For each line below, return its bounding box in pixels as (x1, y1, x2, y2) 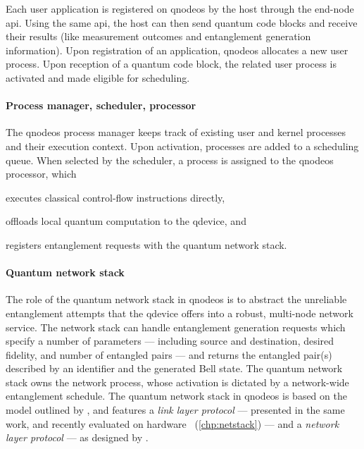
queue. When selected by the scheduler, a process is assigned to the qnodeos (6, 152, 334, 167)
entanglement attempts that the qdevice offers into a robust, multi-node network (6, 305, 353, 320)
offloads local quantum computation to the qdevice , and (6, 214, 246, 228)
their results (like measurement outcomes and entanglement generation (6, 29, 311, 44)
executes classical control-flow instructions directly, (6, 190, 225, 204)
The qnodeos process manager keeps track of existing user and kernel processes (6, 125, 346, 140)
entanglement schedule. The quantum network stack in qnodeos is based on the (6, 388, 347, 403)
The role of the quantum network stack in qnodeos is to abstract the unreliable (6, 292, 347, 307)
